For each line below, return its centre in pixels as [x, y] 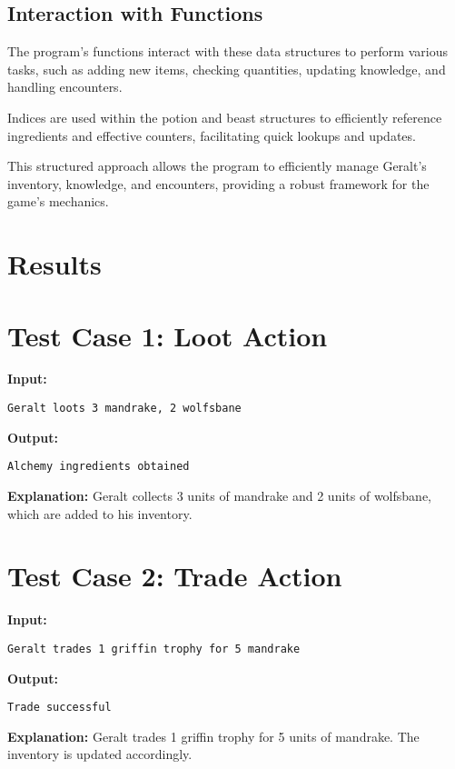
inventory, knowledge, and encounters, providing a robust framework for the [218, 183]
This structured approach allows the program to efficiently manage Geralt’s [217, 166]
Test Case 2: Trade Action [175, 576]
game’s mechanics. [58, 201]
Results [54, 264]
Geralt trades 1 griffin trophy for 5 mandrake [154, 649]
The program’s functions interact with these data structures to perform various [227, 51]
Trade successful [59, 708]
